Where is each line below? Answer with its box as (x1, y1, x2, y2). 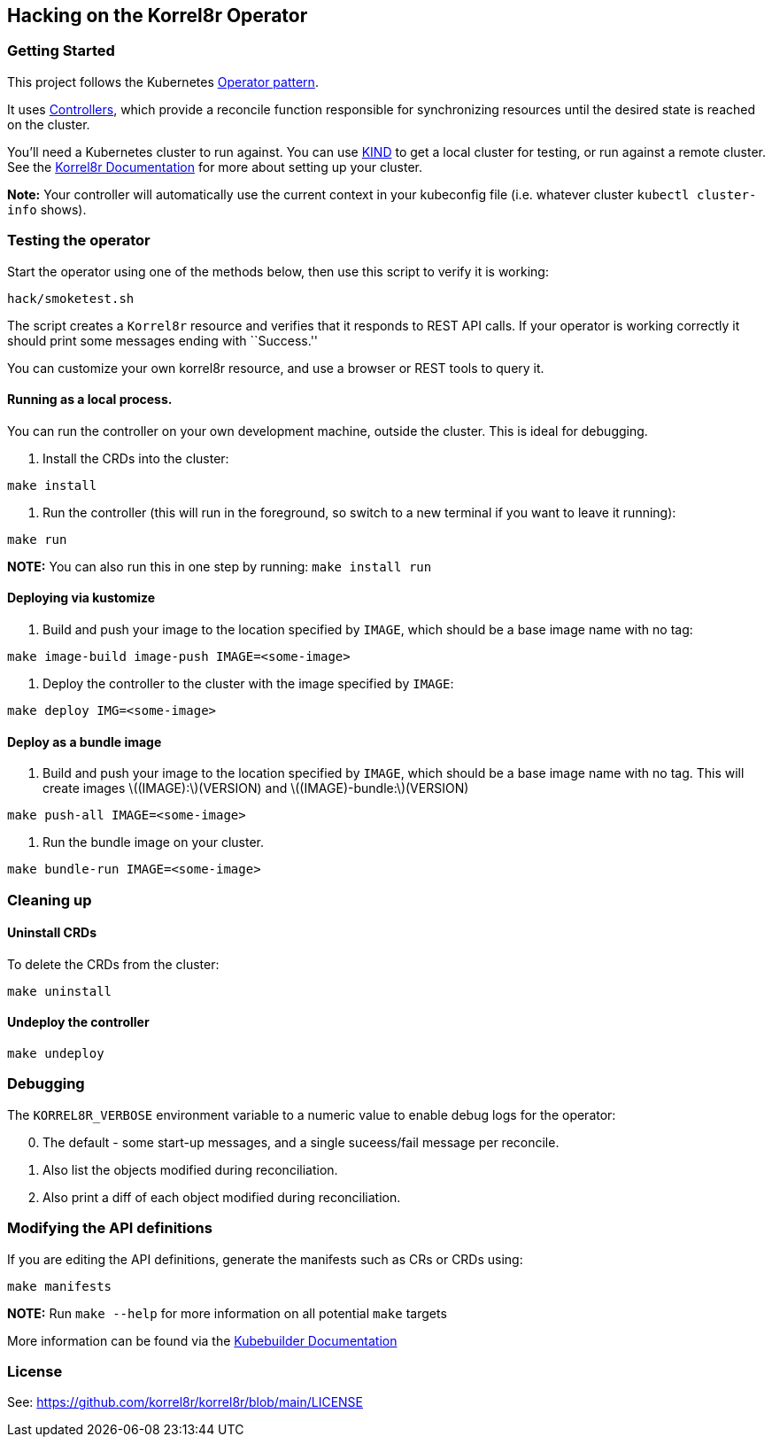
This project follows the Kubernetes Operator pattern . (7, 74, 319, 89)
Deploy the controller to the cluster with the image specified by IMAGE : (42, 675, 454, 691)
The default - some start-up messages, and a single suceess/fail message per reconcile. (42, 1134, 560, 1150)
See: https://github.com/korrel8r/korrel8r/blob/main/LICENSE (7, 1394, 363, 1410)
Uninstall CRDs (7, 925, 97, 941)
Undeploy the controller (7, 1014, 150, 1030)
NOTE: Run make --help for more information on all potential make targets (7, 1305, 447, 1321)
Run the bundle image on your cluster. (42, 835, 265, 850)
